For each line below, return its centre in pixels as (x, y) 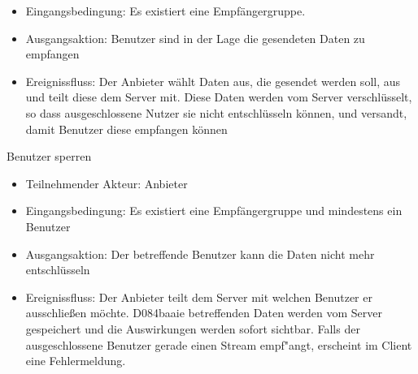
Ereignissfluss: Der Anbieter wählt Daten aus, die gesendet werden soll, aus (213, 81)
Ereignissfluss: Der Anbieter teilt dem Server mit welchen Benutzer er (199, 297)
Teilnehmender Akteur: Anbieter (107, 183)
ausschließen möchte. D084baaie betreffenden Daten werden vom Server (204, 313)
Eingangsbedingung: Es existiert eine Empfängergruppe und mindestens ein (214, 211)
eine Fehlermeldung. (76, 361)
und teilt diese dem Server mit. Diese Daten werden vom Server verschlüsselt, (219, 97)
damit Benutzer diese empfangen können (126, 129)
